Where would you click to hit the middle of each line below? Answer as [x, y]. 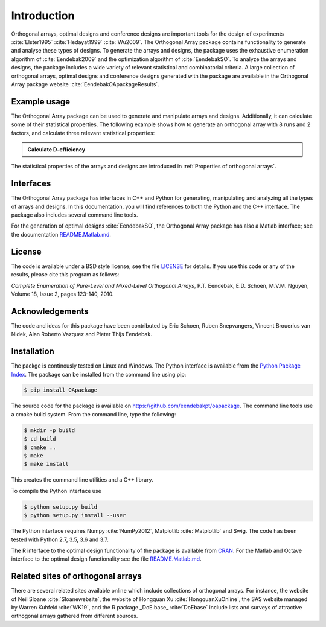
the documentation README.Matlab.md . [61, 234]
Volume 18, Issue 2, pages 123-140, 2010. [62, 294]
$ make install [46, 464]
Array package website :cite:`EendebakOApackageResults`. [85, 84]
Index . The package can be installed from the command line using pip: [99, 374]
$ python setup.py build [61, 507]
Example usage [41, 102]
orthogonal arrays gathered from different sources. [75, 616]
